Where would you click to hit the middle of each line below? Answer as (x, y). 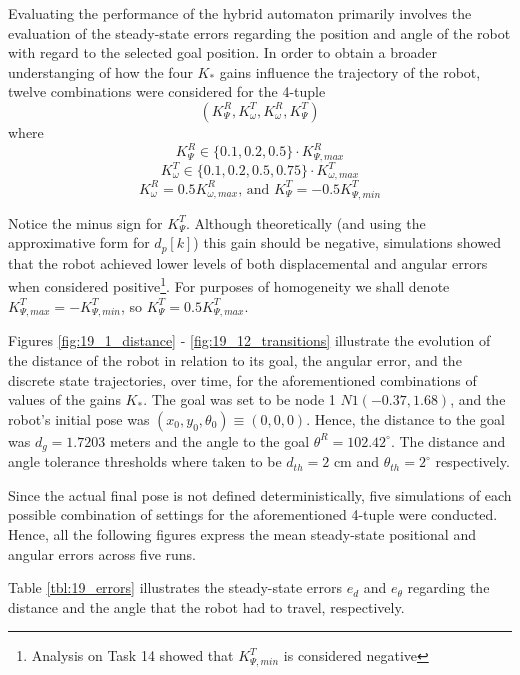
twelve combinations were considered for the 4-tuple (167, 91)
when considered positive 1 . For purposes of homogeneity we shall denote (229, 284)
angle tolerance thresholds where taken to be (145, 461)
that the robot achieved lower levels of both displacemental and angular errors (248, 262)
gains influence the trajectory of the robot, (350, 71)
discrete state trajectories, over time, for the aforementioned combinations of (242, 379)
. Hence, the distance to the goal (405, 418)
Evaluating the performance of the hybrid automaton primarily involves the (240, 13)
